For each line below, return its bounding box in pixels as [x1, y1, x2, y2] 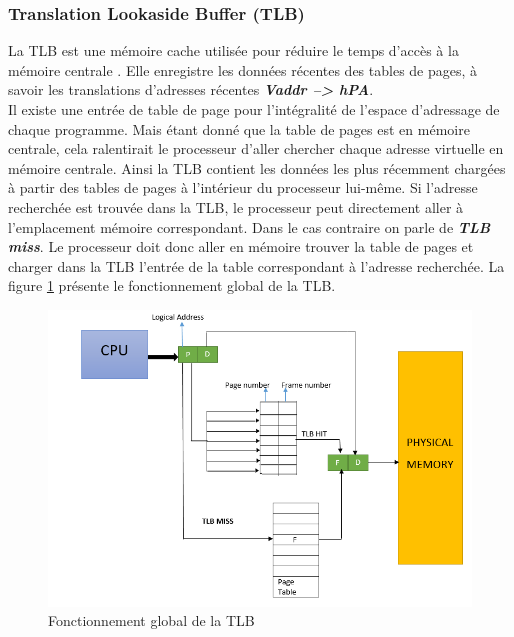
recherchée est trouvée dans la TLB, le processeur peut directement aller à [8, 196, 464, 217]
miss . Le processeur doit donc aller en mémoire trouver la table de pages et [8, 236, 474, 257]
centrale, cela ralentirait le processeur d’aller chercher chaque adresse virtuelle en [8, 138, 504, 159]
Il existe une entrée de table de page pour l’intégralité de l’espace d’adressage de [8, 99, 500, 119]
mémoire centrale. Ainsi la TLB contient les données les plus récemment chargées [8, 157, 506, 178]
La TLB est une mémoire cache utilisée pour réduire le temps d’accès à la [8, 40, 459, 61]
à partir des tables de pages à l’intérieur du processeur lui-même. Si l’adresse [8, 177, 478, 198]
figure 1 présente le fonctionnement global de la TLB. [8, 275, 336, 296]
